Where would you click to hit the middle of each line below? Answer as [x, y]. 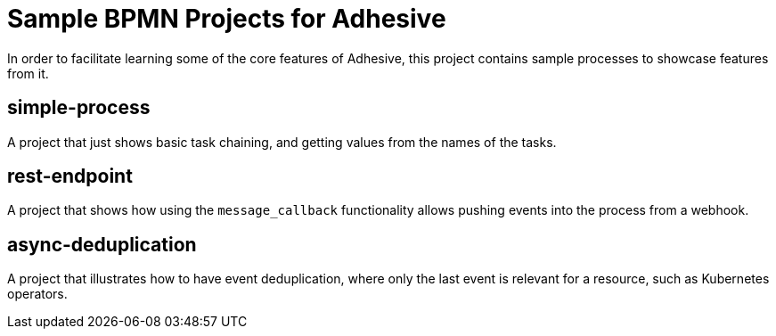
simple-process [79, 108]
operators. [37, 294]
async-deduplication [102, 244]
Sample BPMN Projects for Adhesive [227, 19]
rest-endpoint [70, 176]
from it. [28, 73]
